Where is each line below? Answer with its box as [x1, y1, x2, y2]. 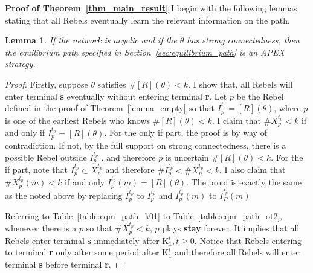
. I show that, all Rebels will [188, 77, 293, 90]
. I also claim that [219, 163, 286, 176]
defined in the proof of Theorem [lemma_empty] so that [5, 101, 215, 114]
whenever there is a [5, 222, 77, 234]
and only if [5, 126, 45, 139]
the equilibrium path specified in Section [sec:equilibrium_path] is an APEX [5, 45, 285, 58]
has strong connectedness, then [187, 34, 300, 47]
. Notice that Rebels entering [194, 234, 302, 246]
